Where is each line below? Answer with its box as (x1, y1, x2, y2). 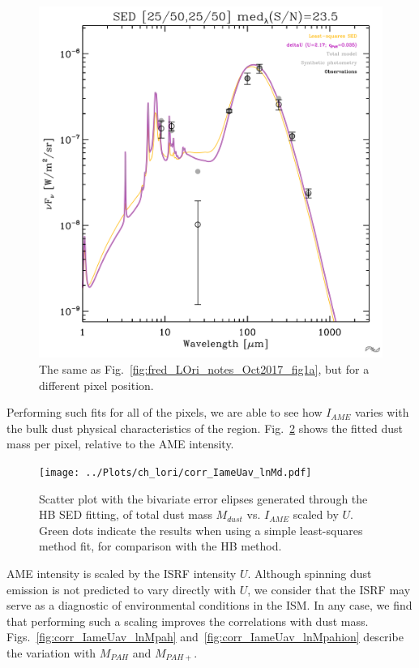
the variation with (6, 644, 96, 661)
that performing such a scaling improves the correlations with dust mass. (6, 612, 369, 629)
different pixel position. (39, 376, 154, 393)
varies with (354, 404, 409, 421)
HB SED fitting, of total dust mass (39, 506, 212, 523)
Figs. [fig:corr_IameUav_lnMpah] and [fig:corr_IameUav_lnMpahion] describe (6, 628, 404, 645)
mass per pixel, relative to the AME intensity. (6, 435, 234, 452)
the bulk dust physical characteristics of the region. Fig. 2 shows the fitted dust (6, 419, 403, 436)
